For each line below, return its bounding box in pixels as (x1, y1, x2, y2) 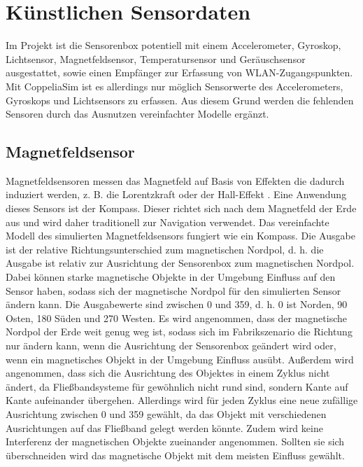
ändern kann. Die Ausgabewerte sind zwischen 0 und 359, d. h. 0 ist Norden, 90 (6, 297, 348, 312)
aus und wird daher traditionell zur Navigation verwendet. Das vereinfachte (6, 214, 329, 229)
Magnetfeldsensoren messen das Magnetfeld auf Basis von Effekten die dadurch (6, 173, 345, 188)
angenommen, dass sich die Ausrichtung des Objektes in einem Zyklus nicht (6, 365, 330, 380)
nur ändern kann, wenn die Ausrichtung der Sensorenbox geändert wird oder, (6, 338, 336, 353)
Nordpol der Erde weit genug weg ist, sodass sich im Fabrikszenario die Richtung (6, 324, 353, 339)
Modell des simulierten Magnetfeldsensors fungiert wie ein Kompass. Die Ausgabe (6, 228, 355, 243)
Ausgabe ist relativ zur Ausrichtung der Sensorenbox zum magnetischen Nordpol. (6, 256, 355, 270)
